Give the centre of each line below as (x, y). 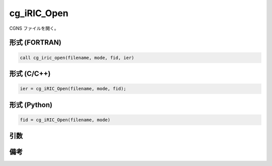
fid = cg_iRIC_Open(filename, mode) (65, 120)
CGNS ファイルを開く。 (34, 28)
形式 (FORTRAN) (35, 43)
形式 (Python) (31, 105)
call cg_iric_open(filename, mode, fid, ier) (77, 58)
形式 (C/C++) (30, 73)
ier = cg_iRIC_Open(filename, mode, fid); (73, 89)
